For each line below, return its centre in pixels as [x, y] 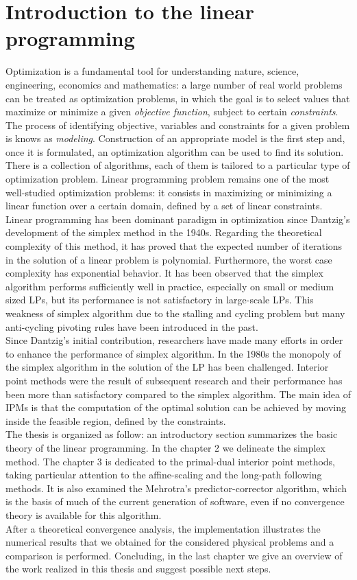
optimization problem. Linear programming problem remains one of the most [168, 179]
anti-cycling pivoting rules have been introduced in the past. [132, 326]
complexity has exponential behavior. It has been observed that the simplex [164, 273]
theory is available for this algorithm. [84, 514]
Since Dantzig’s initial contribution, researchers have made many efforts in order [174, 340]
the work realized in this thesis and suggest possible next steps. [138, 569]
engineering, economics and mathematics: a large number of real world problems [174, 84]
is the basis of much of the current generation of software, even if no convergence [175, 501]
